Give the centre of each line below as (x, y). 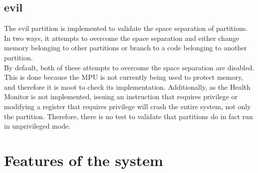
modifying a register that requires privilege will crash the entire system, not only (128, 106)
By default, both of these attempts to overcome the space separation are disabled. (129, 67)
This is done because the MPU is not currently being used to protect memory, (124, 77)
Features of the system (84, 160)
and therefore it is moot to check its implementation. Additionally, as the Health (127, 86)
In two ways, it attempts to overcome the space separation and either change (122, 38)
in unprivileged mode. (37, 126)
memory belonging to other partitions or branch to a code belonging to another (126, 48)
